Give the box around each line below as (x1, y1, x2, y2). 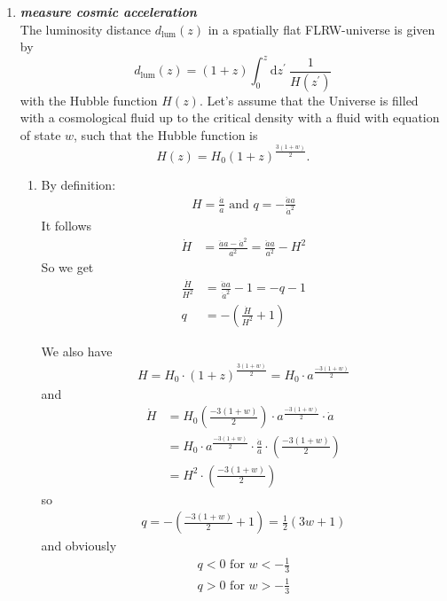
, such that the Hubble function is (74, 125, 258, 144)
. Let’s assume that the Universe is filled (199, 90, 419, 109)
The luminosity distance (20, 20, 151, 38)
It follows (41, 216, 92, 235)
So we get (41, 257, 94, 276)
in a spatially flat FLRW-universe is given (208, 20, 435, 38)
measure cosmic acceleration (20, 3, 197, 20)
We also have (41, 341, 113, 360)
